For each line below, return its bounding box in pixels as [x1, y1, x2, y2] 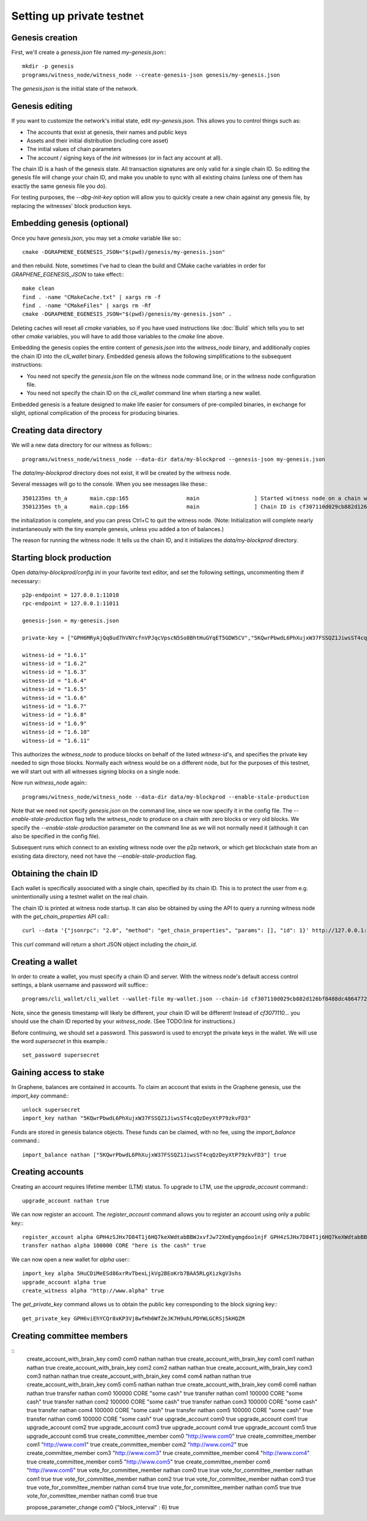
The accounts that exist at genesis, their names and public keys [26, 128, 187, 136]
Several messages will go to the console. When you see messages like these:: [11, 480, 208, 488]
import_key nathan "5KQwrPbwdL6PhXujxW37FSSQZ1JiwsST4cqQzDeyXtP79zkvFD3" [22, 1115, 251, 1122]
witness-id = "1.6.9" [22, 720, 87, 727]
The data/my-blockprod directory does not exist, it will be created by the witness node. [11, 469, 232, 477]
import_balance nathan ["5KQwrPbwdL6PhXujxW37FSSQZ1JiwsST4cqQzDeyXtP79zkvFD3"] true [22, 1151, 287, 1158]
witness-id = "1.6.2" [22, 660, 87, 667]
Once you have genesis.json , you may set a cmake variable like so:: [11, 234, 182, 242]
